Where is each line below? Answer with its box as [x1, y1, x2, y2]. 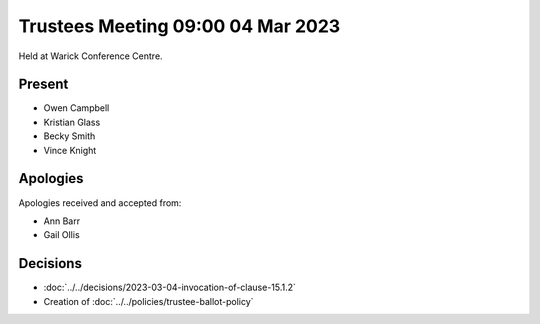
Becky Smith [43, 130, 96, 142]
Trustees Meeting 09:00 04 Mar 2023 [18, 15, 341, 37]
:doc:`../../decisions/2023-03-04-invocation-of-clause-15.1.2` [43, 281, 297, 294]
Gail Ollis [43, 229, 80, 241]
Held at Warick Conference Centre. [18, 50, 164, 62]
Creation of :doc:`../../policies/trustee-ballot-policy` [43, 295, 254, 307]
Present [18, 76, 69, 93]
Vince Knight [43, 144, 97, 156]
